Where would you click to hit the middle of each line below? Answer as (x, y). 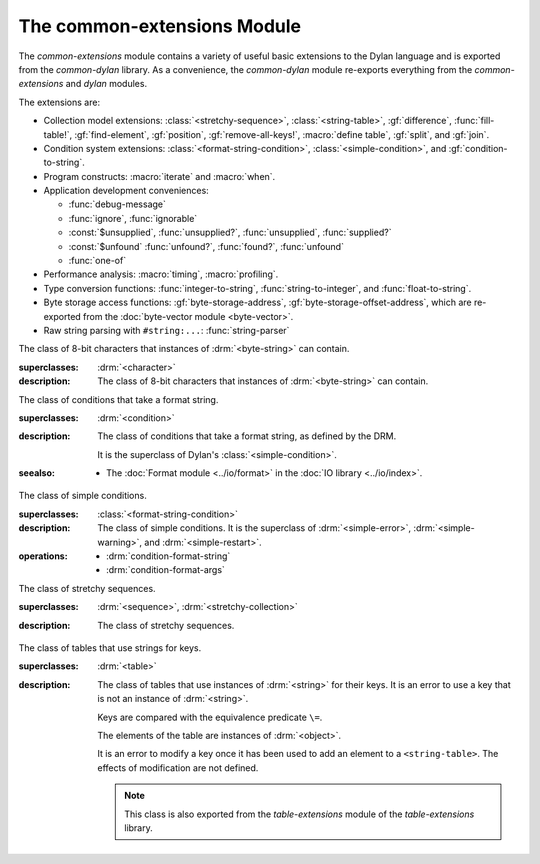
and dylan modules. (106, 84)
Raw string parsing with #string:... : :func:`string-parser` (166, 330)
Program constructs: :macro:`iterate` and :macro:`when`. (159, 176)
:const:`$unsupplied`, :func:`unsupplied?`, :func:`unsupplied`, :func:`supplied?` (230, 232)
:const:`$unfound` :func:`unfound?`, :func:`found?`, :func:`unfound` (206, 246)
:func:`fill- (474, 121)
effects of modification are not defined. (178, 767)
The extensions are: (59, 102)
